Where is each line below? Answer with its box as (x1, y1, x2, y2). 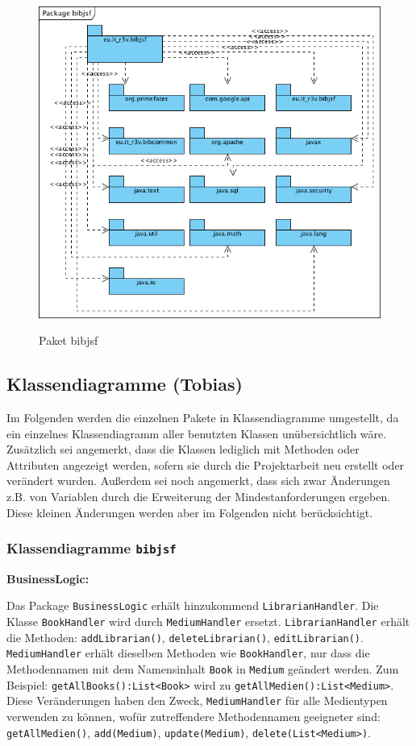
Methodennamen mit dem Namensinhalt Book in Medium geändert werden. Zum (6, 661, 399, 678)
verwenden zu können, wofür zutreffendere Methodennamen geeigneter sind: (6, 708, 381, 725)
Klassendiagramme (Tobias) (6, 371, 243, 396)
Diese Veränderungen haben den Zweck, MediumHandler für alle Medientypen (6, 692, 388, 709)
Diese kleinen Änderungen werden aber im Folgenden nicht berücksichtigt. (6, 504, 373, 520)
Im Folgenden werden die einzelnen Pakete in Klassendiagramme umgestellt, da (6, 408, 399, 425)
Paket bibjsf (39, 332, 98, 349)
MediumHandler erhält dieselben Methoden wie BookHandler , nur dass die (6, 644, 370, 661)
